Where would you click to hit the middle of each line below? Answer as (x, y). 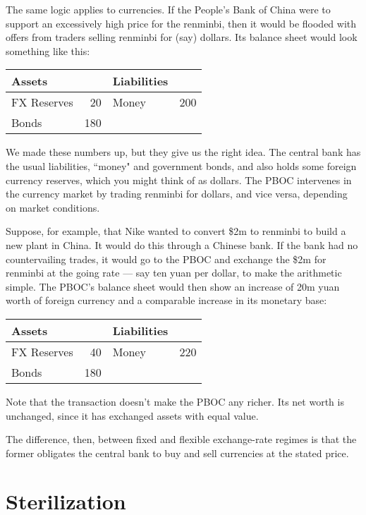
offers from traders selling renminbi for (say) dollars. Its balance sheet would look (182, 37)
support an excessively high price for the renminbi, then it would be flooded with (181, 23)
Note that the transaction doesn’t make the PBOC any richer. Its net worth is (175, 401)
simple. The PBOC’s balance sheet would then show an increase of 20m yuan (173, 286)
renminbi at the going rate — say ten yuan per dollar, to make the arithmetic (174, 273)
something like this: (48, 50)
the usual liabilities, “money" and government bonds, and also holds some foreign (181, 165)
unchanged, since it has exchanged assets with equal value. (132, 415)
